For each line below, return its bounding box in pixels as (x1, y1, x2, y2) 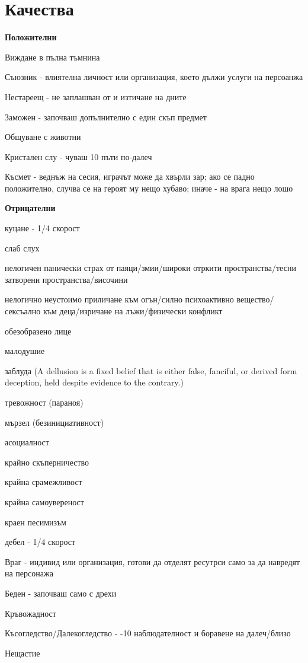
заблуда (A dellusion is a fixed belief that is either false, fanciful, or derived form (5, 364, 297, 377)
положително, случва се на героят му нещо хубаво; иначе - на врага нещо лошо (5, 181, 293, 194)
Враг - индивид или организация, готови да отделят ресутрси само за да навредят (5, 555, 300, 568)
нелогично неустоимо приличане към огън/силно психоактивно (5, 293, 234, 305)
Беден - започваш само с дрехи (5, 586, 117, 599)
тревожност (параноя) (5, 396, 84, 408)
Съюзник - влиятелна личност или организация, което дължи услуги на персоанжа (5, 71, 303, 83)
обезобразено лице (5, 324, 72, 337)
